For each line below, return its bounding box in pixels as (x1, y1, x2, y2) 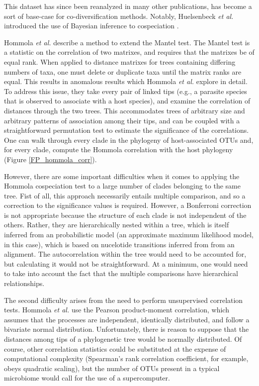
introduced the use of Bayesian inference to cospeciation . (4, 20, 179, 31)
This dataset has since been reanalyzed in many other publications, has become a (4, 1, 252, 11)
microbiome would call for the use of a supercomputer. (4, 373, 170, 383)
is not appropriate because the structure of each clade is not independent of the (4, 209, 247, 220)
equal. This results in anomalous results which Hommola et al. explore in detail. (4, 76, 248, 87)
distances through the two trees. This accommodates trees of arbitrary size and (4, 105, 245, 115)
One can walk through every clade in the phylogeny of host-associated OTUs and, (4, 134, 254, 145)
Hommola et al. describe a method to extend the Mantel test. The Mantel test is (4, 37, 250, 47)
